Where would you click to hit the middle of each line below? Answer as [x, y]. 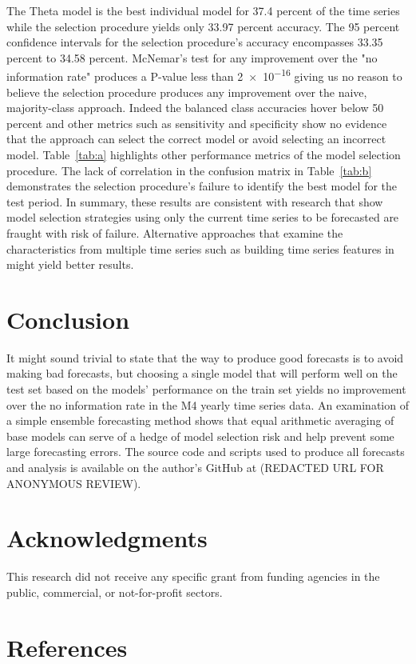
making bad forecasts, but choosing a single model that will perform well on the [202, 373]
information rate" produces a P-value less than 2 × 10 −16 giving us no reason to [204, 75]
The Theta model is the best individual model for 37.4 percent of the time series [203, 10]
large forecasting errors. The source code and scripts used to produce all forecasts [206, 452]
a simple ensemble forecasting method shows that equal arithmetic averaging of [200, 420]
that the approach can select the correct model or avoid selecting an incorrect [196, 139]
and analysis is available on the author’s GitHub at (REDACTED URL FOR [195, 468]
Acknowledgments [107, 538]
